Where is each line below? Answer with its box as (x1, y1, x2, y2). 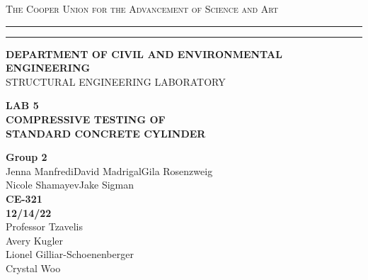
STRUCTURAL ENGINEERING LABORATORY (6, 74, 226, 89)
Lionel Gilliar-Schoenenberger (6, 247, 134, 262)
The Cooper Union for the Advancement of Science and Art (6, 1, 278, 16)
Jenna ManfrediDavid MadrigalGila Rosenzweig (6, 163, 213, 178)
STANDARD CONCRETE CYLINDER (6, 125, 206, 140)
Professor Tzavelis (6, 219, 83, 234)
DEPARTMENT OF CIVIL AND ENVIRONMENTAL (6, 46, 282, 61)
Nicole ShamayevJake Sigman (6, 177, 134, 192)
